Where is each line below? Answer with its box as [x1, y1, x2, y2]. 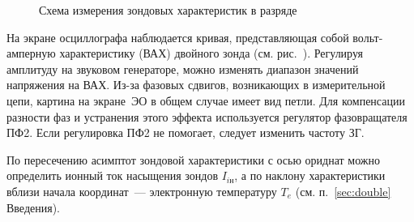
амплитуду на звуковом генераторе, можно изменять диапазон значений [6, 60, 359, 77]
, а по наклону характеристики [234, 167, 386, 184]
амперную [6, 45, 56, 62]
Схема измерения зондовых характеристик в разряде [39, 2, 297, 18]
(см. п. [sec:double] [295, 182, 391, 199]
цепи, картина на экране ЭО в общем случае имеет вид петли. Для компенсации [6, 92, 405, 109]
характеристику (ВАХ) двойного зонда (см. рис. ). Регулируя [59, 45, 364, 62]
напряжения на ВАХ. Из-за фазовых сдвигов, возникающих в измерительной [6, 76, 386, 93]
